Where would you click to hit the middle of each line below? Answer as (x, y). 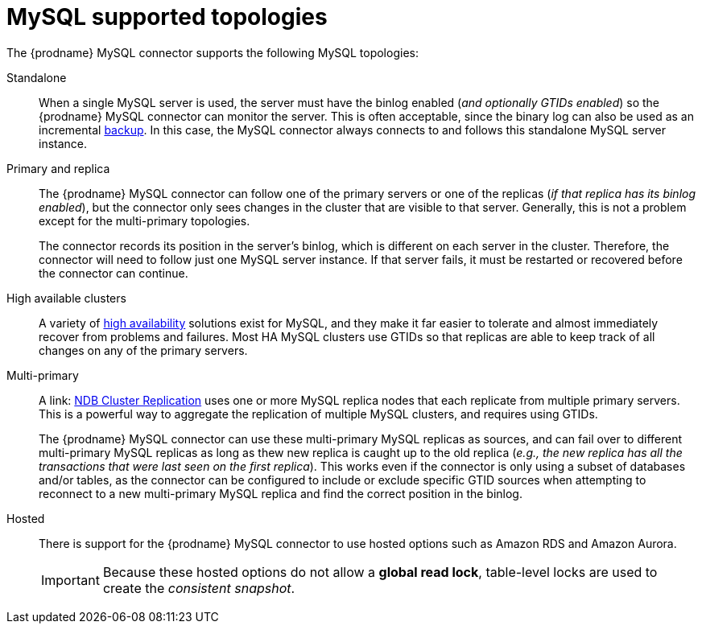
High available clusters (66, 298)
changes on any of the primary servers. (143, 350)
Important (70, 580)
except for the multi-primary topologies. (145, 220)
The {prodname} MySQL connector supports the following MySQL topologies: (213, 52)
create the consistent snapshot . (199, 588)
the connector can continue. (114, 273)
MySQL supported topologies (167, 17)
